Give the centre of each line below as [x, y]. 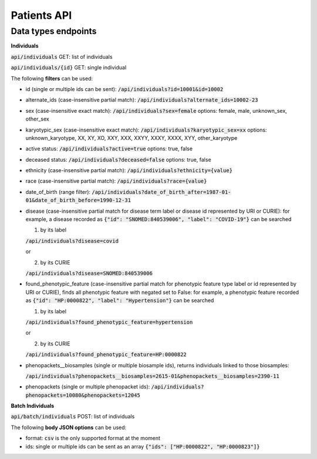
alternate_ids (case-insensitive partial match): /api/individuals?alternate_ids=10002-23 [142, 100]
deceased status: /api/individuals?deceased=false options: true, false [118, 159]
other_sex [37, 119]
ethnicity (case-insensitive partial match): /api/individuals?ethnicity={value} [129, 170]
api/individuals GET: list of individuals [62, 56]
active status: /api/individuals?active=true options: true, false [109, 149]
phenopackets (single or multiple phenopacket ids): [88, 387]
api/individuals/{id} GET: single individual [69, 68]
